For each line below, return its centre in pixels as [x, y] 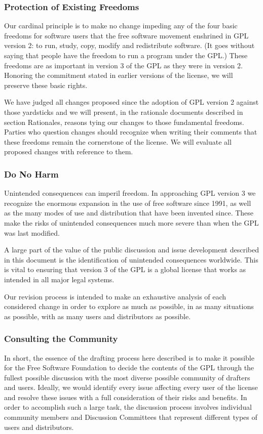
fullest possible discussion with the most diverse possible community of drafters [127, 377]
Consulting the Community [61, 339]
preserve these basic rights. [46, 85]
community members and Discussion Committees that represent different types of [131, 417]
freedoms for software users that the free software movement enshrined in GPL [126, 35]
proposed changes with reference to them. [69, 151]
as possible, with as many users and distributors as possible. [98, 316]
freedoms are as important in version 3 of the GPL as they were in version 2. [123, 65]
